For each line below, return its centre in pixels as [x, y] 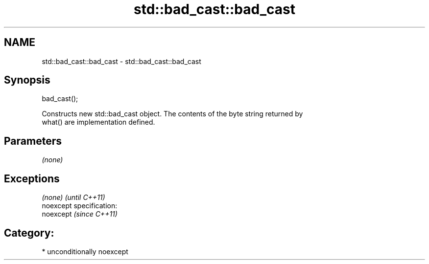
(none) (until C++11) [73, 198]
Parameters [33, 141]
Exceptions [32, 178]
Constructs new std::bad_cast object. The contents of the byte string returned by [172, 114]
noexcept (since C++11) [80, 214]
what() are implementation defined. [98, 122]
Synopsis [27, 80]
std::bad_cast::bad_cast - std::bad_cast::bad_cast [121, 61]
